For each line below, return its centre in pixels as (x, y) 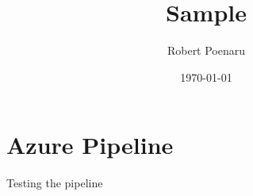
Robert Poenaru (206, 50)
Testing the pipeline (55, 183)
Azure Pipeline (90, 145)
